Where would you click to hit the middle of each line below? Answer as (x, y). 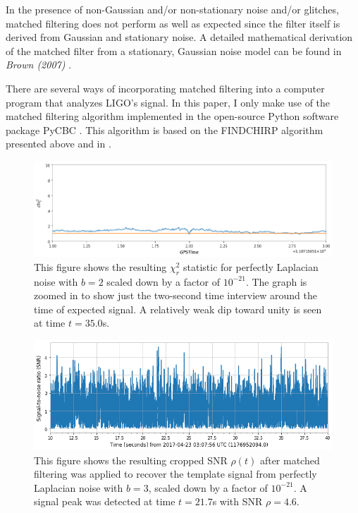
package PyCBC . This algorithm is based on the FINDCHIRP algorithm (165, 129)
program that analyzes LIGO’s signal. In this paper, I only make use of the (168, 102)
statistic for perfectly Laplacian (251, 266)
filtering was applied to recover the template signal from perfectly (175, 474)
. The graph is (276, 281)
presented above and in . (58, 144)
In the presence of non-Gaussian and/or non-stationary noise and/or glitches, (172, 9)
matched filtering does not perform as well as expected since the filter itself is (173, 23)
